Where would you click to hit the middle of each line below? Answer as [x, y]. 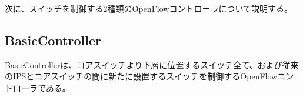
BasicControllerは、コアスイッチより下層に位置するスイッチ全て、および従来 [152, 64]
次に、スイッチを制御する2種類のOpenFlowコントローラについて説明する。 [149, 8]
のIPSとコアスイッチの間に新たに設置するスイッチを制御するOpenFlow [141, 76]
